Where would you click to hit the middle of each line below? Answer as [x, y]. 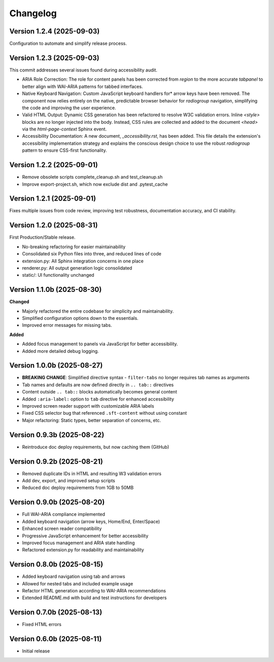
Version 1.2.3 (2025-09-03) [54, 58]
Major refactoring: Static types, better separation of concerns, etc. [92, 420]
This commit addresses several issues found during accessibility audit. [83, 70]
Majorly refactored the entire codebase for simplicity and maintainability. [98, 311]
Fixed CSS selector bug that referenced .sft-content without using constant [105, 413]
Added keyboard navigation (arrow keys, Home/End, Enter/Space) [91, 521]
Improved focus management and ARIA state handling [78, 543]
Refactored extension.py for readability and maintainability [83, 550]
